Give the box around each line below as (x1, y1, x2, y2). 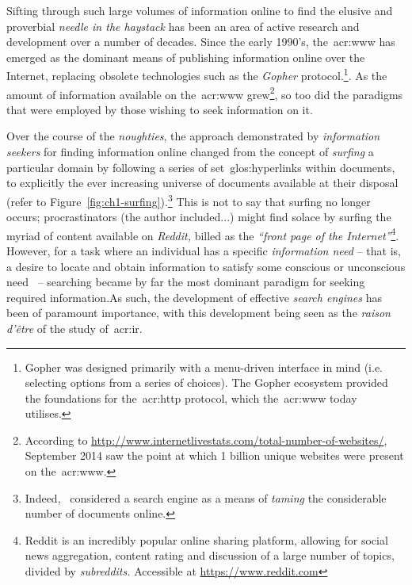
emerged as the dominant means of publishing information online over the (6, 48, 365, 65)
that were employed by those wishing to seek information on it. (6, 101, 313, 117)
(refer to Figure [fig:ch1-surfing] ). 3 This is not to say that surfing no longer (6, 190, 371, 209)
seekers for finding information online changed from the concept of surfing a (6, 143, 374, 160)
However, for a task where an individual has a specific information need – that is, (6, 242, 401, 258)
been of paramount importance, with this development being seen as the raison (6, 304, 391, 321)
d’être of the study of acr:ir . (6, 319, 143, 336)
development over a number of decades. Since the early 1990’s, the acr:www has (6, 33, 395, 50)
